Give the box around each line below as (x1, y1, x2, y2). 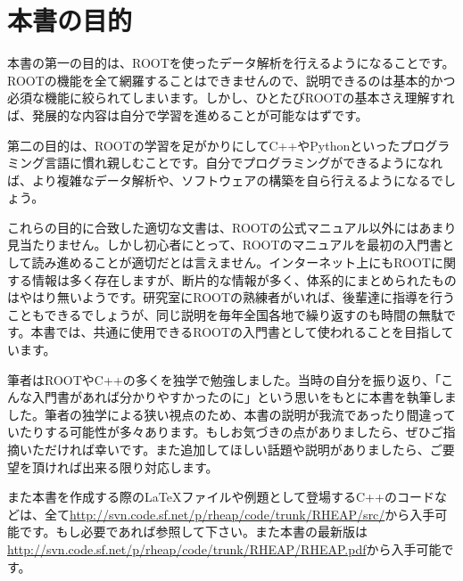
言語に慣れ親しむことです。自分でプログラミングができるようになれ (44, 153, 442, 172)
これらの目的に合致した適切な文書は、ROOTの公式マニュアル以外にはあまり (7, 217, 457, 236)
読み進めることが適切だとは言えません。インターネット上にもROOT (31, 253, 431, 272)
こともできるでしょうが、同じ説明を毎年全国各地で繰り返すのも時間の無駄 (7, 305, 443, 323)
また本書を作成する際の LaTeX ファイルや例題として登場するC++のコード (7, 487, 434, 506)
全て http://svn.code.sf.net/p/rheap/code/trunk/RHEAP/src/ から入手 (44, 504, 435, 523)
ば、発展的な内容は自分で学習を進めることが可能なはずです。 (7, 105, 368, 124)
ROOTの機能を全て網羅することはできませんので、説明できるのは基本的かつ (7, 70, 456, 89)
